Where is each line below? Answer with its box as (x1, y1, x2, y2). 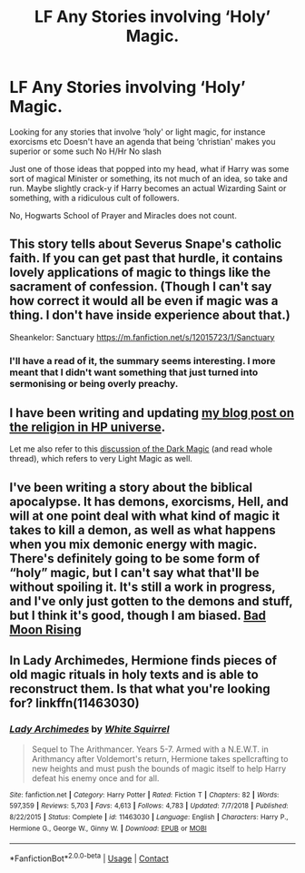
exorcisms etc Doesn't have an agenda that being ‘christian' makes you (9, 136, 276, 147)
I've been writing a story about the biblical (9, 480, 253, 495)
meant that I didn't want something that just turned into (9, 366, 259, 379)
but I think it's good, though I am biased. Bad (9, 607, 266, 623)
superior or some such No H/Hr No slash (9, 146, 162, 157)
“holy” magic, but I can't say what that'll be (9, 564, 260, 580)
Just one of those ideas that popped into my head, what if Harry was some (9, 163, 290, 174)
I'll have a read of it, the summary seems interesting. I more (9, 354, 276, 367)
